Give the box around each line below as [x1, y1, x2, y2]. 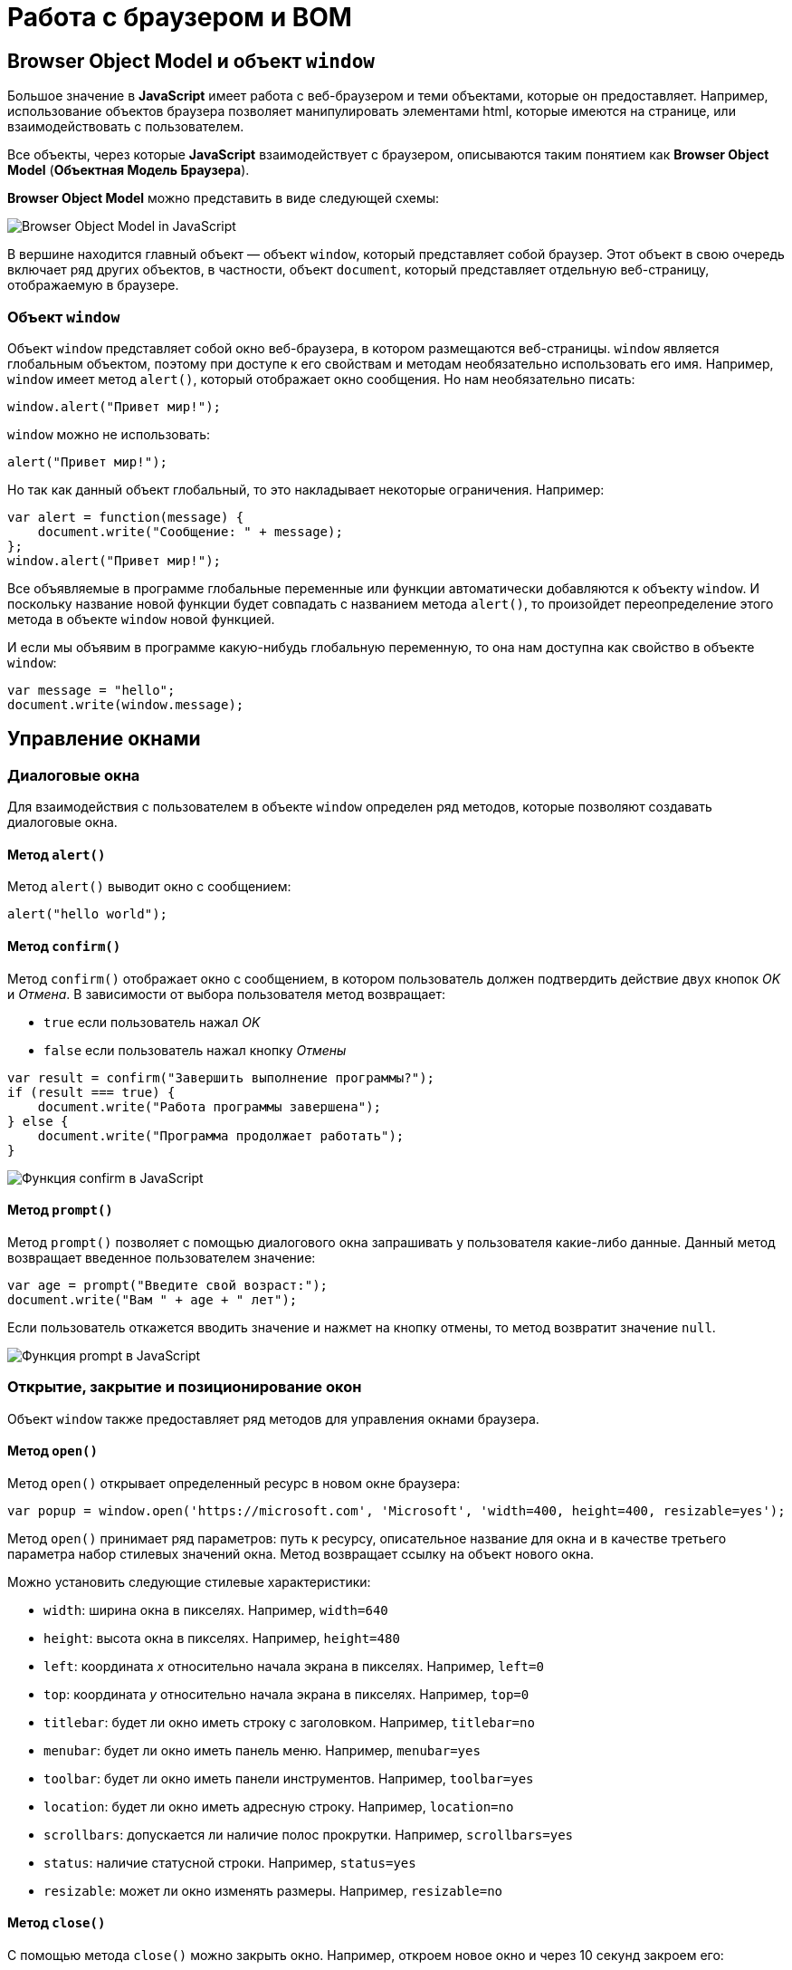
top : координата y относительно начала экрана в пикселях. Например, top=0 [43, 1686, 530, 1702]
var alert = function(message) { [7, 509, 244, 524]
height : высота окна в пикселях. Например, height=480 [43, 1629, 400, 1646]
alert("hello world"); [7, 907, 168, 922]
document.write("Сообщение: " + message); [37, 524, 343, 539]
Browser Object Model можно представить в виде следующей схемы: [7, 190, 440, 207]
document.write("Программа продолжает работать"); [37, 1128, 405, 1143]
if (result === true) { [7, 1084, 176, 1100]
